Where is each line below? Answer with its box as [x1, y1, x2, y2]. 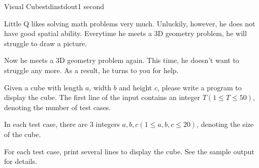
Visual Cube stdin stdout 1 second [4, 1, 105, 11]
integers [95, 119, 120, 129]
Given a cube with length [4, 82, 83, 92]
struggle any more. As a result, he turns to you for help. [4, 64, 179, 75]
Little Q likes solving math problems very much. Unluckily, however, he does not [4, 18, 255, 28]
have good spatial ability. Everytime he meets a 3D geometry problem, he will [4, 28, 247, 39]
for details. [4, 156, 38, 166]
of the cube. [4, 128, 41, 139]
